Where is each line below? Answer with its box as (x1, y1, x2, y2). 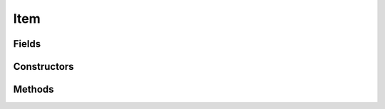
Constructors (13, 61, 74, 73)
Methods (13, 83, 54, 95)
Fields (13, 38, 41, 50)
